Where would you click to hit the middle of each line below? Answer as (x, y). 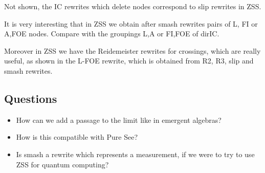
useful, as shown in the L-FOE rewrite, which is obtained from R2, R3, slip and (129, 61)
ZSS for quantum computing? (62, 164)
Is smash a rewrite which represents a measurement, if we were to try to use (135, 154)
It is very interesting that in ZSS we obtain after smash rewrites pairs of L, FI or (131, 23)
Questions (31, 98)
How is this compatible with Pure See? (77, 137)
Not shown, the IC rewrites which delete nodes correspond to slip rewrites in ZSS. (133, 6)
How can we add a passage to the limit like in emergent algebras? (119, 120)
